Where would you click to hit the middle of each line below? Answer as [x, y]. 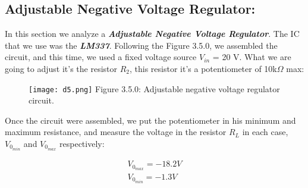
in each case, [265, 132]
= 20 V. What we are [252, 57]
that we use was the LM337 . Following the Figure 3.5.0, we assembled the [141, 45]
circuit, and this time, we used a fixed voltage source [101, 57]
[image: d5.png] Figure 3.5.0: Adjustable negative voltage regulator [154, 88]
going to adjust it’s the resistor [61, 68]
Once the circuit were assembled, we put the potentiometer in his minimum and [150, 120]
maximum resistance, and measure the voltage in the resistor [116, 132]
